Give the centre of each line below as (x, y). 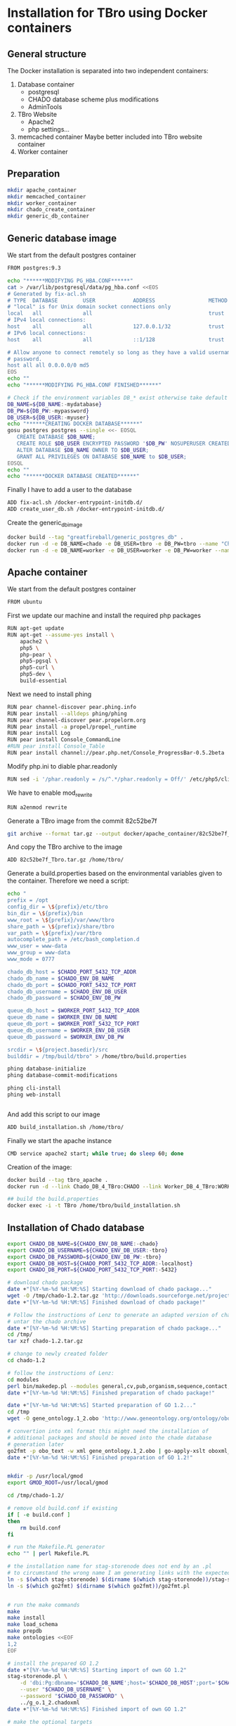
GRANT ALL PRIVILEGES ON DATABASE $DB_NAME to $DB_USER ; (102, 456)
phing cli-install (34, 1088)
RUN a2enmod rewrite (38, 807)
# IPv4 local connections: (47, 320)
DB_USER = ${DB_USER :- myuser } (48, 417)
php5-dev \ (36, 674)
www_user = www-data (38, 946)
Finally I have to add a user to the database (70, 490)
